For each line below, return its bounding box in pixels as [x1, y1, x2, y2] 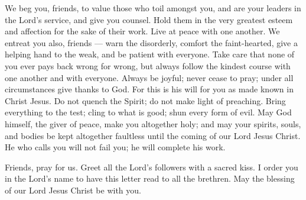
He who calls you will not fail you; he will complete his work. [5, 141, 226, 153]
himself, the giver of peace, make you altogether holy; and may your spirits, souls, [5, 117, 301, 130]
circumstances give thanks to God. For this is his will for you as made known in [5, 83, 294, 95]
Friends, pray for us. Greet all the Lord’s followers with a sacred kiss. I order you [5, 160, 298, 173]
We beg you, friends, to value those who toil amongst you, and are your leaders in [5, 2, 301, 14]
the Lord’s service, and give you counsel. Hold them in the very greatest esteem [5, 13, 293, 25]
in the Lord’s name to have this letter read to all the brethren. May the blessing [5, 172, 295, 185]
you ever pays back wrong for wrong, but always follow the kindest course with [5, 59, 291, 72]
